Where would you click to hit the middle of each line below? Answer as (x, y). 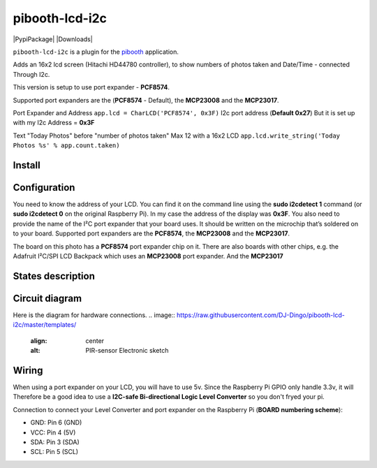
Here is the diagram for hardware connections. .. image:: (94, 315)
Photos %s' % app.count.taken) (66, 146)
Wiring (28, 370)
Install (27, 165)
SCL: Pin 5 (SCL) (54, 452)
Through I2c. (31, 74)
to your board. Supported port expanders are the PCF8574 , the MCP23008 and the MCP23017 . (151, 233)
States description (54, 276)
